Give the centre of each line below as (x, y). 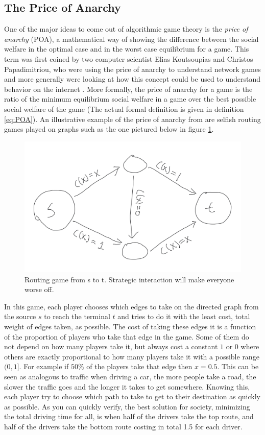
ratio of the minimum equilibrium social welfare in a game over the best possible (130, 99)
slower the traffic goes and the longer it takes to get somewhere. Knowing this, (127, 386)
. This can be (238, 366)
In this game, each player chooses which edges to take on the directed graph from (131, 306)
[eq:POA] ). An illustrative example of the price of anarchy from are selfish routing (132, 119)
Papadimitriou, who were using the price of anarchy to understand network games (132, 69)
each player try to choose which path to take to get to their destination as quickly (132, 396)
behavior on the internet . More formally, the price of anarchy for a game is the (128, 89)
